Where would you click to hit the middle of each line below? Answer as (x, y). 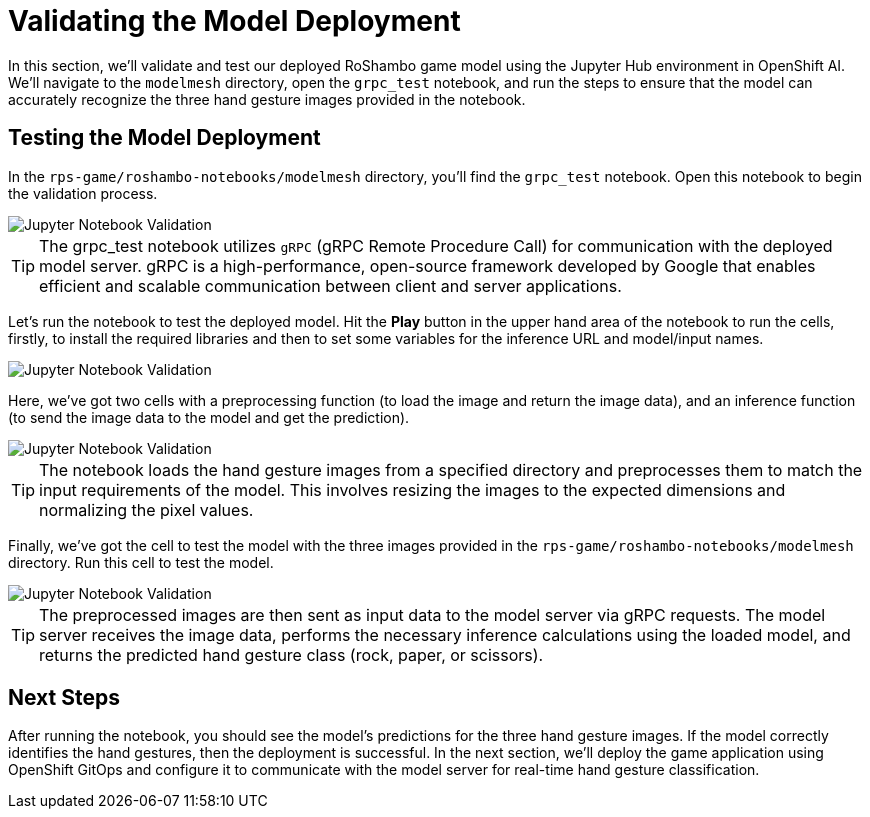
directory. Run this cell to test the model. (141, 562)
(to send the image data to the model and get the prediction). (209, 417)
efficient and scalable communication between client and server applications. (330, 285)
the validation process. (83, 193)
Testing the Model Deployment (164, 138)
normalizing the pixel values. (146, 509)
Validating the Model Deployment (234, 21)
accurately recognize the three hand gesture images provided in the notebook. (267, 99)
